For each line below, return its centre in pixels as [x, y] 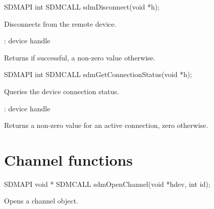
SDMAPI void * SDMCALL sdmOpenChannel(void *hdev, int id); [107, 184]
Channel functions [69, 159]
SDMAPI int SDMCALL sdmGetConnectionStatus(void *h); [98, 74]
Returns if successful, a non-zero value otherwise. [80, 57]
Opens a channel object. [41, 201]
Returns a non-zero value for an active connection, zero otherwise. [106, 125]
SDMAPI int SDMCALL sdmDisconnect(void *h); [82, 7]
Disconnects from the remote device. [60, 23]
